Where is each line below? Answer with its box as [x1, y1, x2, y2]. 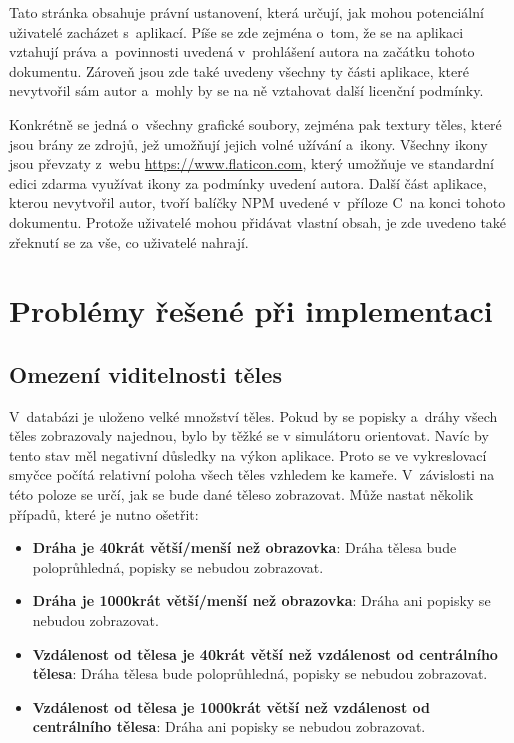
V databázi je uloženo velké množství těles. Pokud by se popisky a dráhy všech [9, 405, 498, 426]
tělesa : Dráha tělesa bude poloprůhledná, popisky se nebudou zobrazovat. [32, 663, 488, 684]
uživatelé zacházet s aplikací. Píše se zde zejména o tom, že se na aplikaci [9, 21, 464, 42]
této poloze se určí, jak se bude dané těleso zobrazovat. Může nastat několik [9, 484, 474, 505]
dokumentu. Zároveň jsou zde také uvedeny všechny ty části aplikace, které [9, 60, 469, 81]
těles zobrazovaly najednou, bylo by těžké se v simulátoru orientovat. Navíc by [9, 425, 489, 446]
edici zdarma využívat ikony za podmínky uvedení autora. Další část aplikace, [9, 172, 487, 193]
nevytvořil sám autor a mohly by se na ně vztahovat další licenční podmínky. [9, 80, 484, 101]
